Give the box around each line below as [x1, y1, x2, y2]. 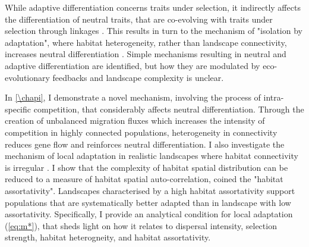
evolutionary [5, 71, 50, 83]
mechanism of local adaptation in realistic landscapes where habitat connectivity [5, 149, 298, 162]
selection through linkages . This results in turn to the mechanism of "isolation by [5, 24, 302, 37]
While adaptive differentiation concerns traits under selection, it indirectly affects [5, 1, 301, 13]
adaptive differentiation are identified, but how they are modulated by [5, 59, 260, 71]
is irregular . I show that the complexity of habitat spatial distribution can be [5, 161, 288, 173]
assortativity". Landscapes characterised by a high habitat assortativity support [5, 184, 295, 196]
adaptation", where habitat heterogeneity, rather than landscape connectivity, [5, 36, 287, 48]
